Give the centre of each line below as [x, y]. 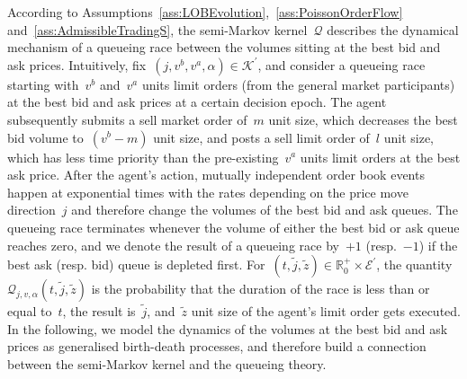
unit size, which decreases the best [363, 119]
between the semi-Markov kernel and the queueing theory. [167, 363]
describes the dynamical [393, 29]
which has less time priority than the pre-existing [143, 157]
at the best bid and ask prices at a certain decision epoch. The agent [197, 102]
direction [31, 210]
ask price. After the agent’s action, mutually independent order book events [216, 175]
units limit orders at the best [380, 157]
